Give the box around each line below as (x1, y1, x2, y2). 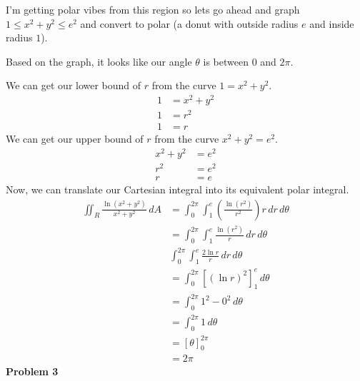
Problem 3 (6, 363, 59, 378)
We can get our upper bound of (6, 131, 144, 146)
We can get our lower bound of (6, 78, 141, 93)
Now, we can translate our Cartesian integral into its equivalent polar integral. (6, 182, 349, 197)
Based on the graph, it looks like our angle (6, 54, 192, 68)
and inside (309, 16, 354, 31)
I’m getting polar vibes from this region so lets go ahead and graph (6, 2, 300, 16)
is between (203, 54, 249, 68)
